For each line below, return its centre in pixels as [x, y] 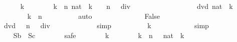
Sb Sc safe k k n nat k [99, 35]
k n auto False [93, 16]
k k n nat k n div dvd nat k [127, 6]
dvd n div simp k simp [106, 25]
